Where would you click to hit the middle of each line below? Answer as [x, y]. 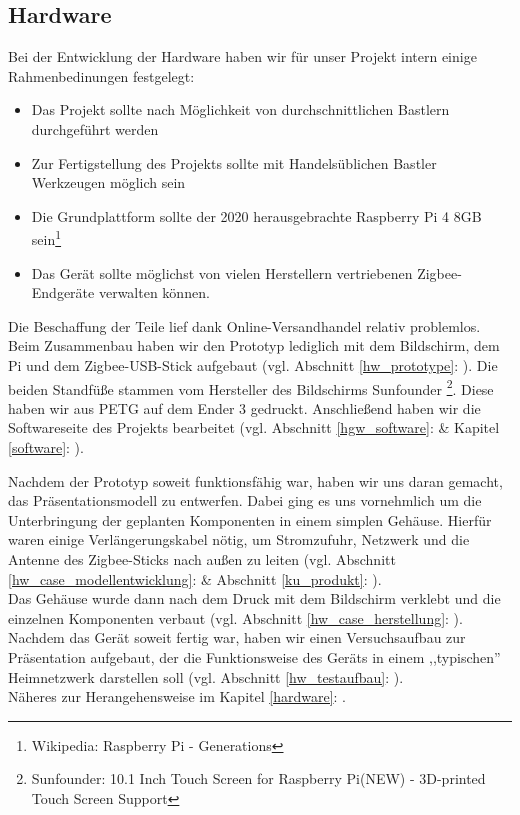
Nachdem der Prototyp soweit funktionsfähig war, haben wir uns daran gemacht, [255, 480]
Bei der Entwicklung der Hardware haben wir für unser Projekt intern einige [242, 56]
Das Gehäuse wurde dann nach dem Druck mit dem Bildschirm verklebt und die [254, 598]
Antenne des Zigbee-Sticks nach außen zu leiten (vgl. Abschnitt [202, 558]
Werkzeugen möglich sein [108, 182]
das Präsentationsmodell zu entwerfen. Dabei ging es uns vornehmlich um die [245, 500]
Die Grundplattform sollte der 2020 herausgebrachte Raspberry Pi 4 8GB [256, 215]
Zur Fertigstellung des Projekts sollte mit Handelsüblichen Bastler [234, 162]
